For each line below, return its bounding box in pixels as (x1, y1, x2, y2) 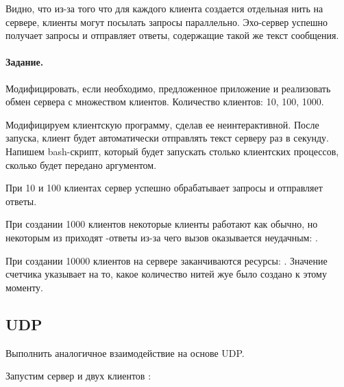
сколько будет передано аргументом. (5, 157, 157, 172)
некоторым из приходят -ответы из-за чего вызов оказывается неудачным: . (5, 230, 318, 244)
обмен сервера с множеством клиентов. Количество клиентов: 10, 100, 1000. (5, 94, 324, 109)
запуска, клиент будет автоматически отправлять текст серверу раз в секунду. (5, 131, 329, 145)
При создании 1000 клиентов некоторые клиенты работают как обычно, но (5, 217, 318, 231)
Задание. (5, 55, 44, 69)
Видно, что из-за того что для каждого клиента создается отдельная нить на (5, 1, 323, 15)
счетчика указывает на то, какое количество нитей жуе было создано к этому (5, 267, 327, 281)
